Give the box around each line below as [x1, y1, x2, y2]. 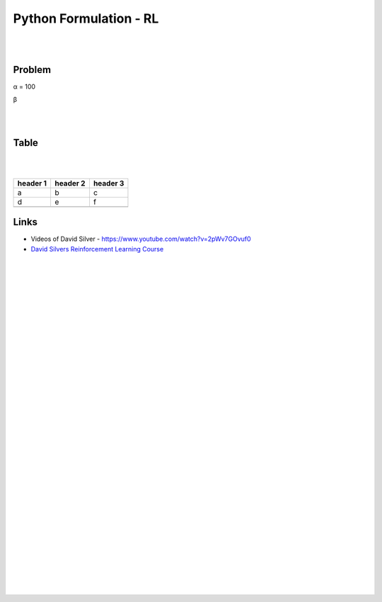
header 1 [17, 178, 47, 188]
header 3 [93, 178, 125, 188]
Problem [13, 64, 52, 76]
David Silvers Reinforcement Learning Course [30, 244, 164, 253]
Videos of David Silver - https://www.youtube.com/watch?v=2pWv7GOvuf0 [30, 234, 251, 244]
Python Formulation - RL [13, 11, 159, 26]
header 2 [54, 178, 86, 188]
